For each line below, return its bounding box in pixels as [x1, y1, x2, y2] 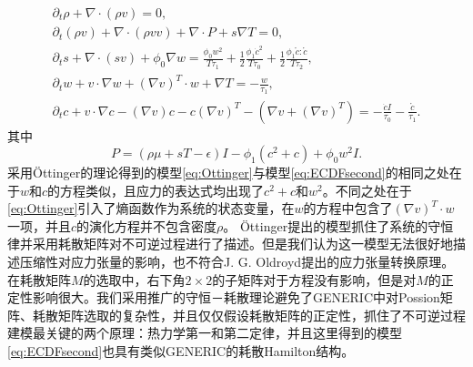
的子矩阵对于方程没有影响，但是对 [212, 270, 417, 289]
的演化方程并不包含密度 [76, 216, 217, 235]
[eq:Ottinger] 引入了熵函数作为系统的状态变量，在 [7, 199, 295, 218]
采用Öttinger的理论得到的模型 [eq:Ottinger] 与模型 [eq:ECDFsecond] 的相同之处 [7, 163, 449, 182]
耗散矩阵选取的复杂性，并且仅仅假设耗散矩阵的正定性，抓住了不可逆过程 [32, 305, 466, 324]
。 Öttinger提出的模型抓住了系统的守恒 [223, 216, 454, 235]
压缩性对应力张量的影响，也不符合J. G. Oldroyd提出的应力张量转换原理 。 [19, 252, 455, 271]
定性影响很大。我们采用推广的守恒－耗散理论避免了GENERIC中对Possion [7, 288, 440, 307]
